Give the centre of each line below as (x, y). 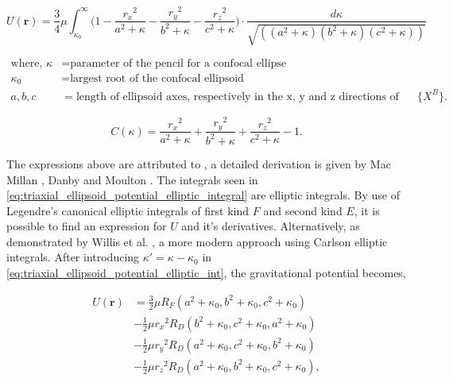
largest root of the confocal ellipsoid (157, 79)
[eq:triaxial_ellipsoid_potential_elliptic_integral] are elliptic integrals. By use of (203, 195)
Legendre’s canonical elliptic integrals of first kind (128, 210)
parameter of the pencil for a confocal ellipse (178, 63)
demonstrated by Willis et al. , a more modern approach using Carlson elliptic (197, 241)
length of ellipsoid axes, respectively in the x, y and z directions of (237, 96)
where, (27, 63)
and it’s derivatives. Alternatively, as (271, 226)
